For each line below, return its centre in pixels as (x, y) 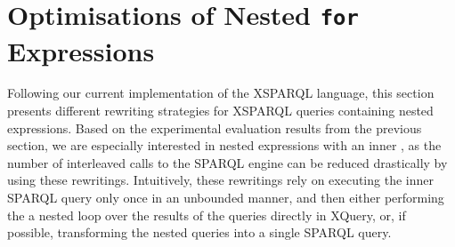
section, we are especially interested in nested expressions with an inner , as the (224, 145)
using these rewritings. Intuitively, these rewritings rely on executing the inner (220, 180)
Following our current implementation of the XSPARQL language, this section (221, 93)
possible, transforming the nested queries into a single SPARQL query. (199, 232)
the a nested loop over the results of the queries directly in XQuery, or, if (207, 215)
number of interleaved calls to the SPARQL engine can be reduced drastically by (227, 162)
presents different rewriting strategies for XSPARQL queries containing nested (220, 111)
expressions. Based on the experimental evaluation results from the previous (215, 127)
